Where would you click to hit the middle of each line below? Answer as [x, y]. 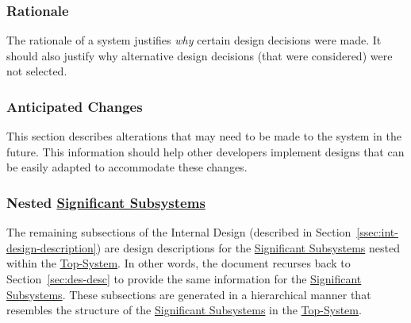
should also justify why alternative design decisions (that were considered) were [200, 55]
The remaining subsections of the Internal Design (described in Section [179, 232]
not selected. [37, 71]
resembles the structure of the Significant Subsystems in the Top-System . [184, 310]
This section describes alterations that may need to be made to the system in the [204, 136]
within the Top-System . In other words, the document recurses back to [179, 263]
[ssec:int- [377, 232]
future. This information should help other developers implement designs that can [205, 151]
